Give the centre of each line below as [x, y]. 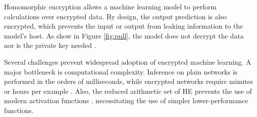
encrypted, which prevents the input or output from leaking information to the [124, 26]
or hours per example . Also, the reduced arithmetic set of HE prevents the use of [128, 91]
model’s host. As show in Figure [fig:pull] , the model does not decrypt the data [124, 35]
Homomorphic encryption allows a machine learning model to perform [110, 6]
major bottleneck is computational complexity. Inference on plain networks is [121, 71]
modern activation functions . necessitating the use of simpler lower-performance [126, 100]
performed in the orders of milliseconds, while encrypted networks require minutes [128, 81]
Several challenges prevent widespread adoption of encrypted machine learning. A [128, 61]
